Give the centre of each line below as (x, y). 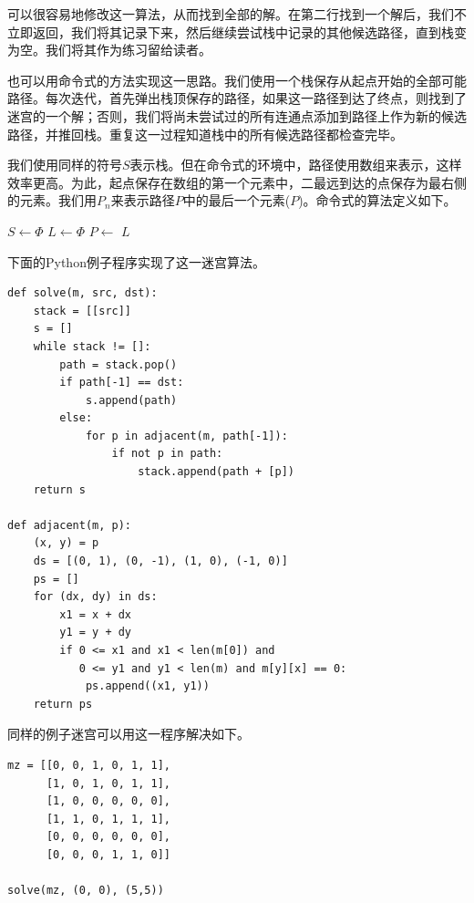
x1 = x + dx (96, 614)
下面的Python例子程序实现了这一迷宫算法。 (136, 261)
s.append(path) (131, 400)
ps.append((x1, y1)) (147, 686)
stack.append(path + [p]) (216, 472)
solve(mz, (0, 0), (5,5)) (86, 891)
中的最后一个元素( (237, 200)
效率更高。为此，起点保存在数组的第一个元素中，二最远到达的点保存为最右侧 (237, 182)
